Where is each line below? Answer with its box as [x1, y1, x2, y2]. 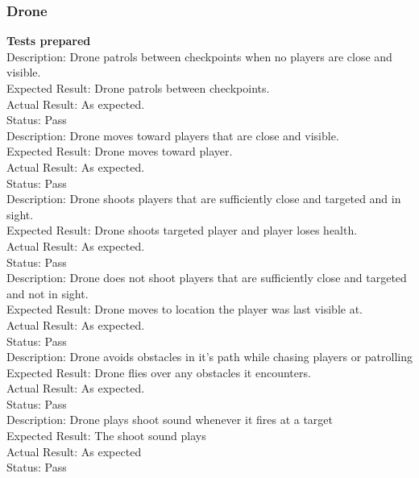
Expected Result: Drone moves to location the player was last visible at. [6, 301, 363, 318]
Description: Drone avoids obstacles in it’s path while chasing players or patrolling [6, 348, 413, 365]
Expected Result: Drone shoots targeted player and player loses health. [6, 222, 358, 239]
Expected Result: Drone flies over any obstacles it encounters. [6, 364, 311, 380]
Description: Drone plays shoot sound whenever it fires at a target [6, 411, 334, 428]
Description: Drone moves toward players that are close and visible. [6, 127, 339, 143]
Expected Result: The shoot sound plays [6, 427, 206, 444]
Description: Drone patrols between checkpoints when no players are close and [6, 48, 392, 64]
